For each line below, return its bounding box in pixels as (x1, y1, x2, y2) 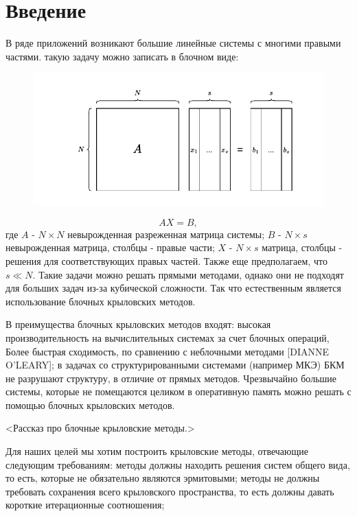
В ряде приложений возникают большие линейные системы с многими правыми (5, 36, 341, 50)
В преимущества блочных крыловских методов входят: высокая (5, 317, 271, 331)
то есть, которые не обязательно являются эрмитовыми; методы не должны (5, 471, 320, 485)
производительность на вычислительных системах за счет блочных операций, (5, 330, 330, 344)
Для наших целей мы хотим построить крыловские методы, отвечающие (5, 444, 309, 458)
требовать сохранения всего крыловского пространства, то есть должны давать (5, 484, 334, 498)
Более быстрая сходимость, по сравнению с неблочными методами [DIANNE (5, 344, 330, 358)
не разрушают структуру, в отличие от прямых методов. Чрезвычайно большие (5, 371, 337, 385)
